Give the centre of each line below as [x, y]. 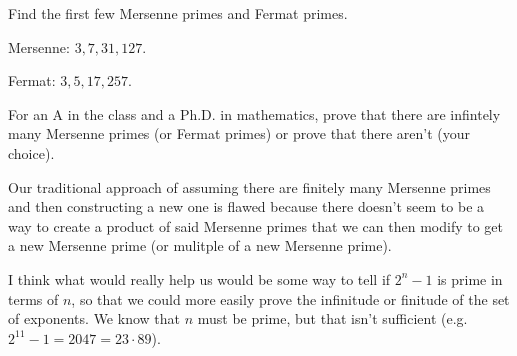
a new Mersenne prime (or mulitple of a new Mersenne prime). [200, 245]
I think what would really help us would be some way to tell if [199, 278]
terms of [33, 298]
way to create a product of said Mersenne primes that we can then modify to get [256, 225]
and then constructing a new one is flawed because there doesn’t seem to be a [246, 206]
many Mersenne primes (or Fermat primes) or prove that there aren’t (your [239, 133]
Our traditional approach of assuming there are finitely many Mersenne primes [249, 186]
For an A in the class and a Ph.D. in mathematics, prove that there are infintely [254, 113]
